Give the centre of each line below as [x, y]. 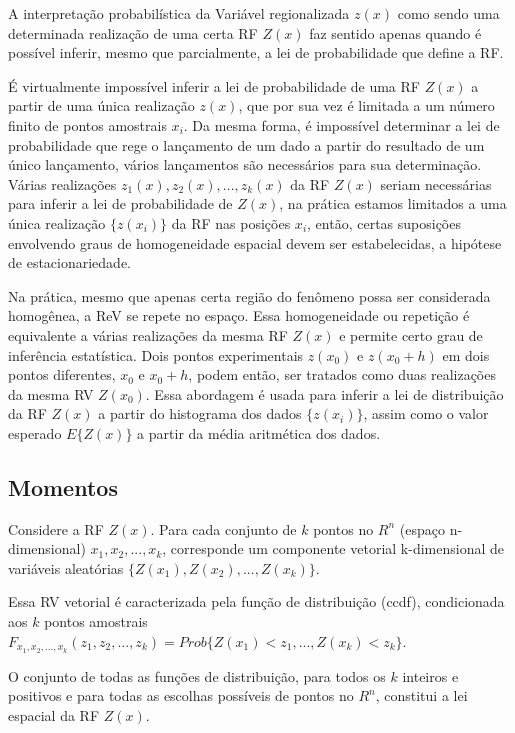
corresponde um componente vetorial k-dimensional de [337, 548]
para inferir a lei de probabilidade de [120, 203]
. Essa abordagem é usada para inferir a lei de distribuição [324, 393]
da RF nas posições [231, 222]
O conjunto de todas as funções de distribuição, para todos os [197, 675]
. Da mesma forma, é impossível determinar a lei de [341, 124]
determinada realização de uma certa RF [133, 32]
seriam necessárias [436, 183]
